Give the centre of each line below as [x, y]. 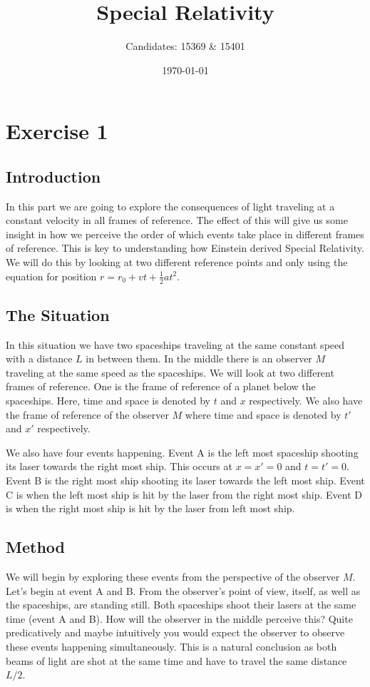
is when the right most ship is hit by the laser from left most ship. [150, 508]
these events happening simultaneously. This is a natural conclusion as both [171, 646]
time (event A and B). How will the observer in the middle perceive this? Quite [179, 618]
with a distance [39, 358]
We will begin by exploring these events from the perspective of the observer [173, 577]
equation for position [51, 276]
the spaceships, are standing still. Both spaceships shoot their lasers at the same [181, 605]
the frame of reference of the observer [87, 414]
